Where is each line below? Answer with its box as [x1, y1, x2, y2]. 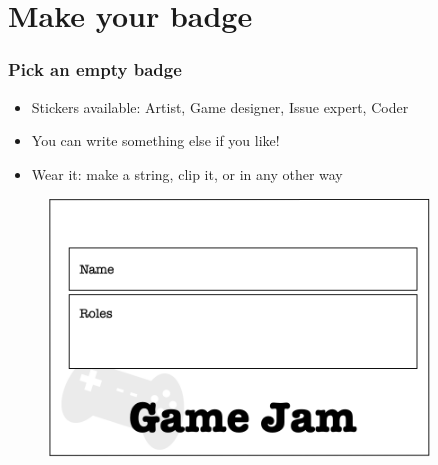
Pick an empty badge [8, 57, 182, 82]
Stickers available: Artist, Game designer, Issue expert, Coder [31, 96, 409, 117]
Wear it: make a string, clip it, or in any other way [31, 163, 343, 184]
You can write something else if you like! [31, 130, 280, 151]
